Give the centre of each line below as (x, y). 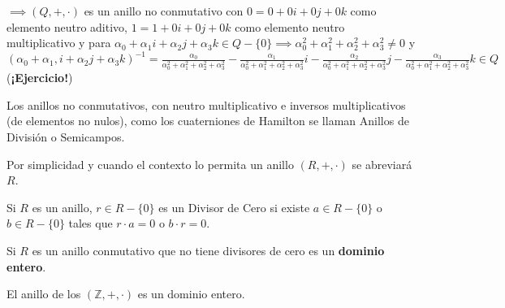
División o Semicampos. (66, 136)
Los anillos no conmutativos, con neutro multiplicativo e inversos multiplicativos (206, 104)
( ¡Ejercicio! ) (40, 78)
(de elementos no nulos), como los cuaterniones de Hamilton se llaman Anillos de (208, 121)
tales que (91, 223)
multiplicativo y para (59, 43)
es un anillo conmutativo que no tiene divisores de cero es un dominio (208, 250)
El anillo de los (44, 294)
